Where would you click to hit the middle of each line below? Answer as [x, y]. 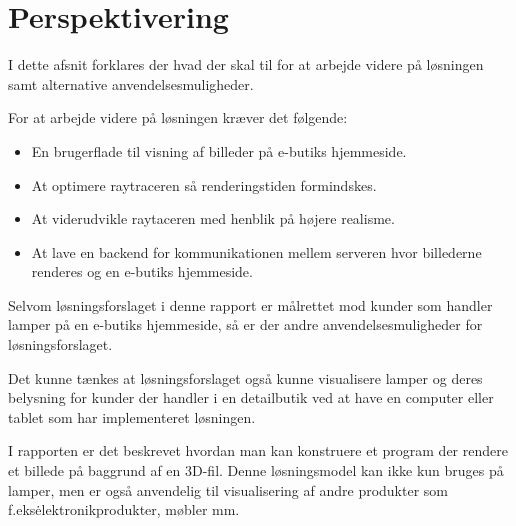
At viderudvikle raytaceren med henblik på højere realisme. [213, 218]
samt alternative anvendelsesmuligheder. [131, 83]
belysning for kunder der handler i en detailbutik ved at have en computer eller [251, 397]
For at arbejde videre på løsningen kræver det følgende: [178, 117]
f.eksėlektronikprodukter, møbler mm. [124, 509]
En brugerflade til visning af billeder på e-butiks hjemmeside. [219, 150]
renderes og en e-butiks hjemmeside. [142, 271]
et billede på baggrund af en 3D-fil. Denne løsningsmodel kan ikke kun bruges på [256, 470]
